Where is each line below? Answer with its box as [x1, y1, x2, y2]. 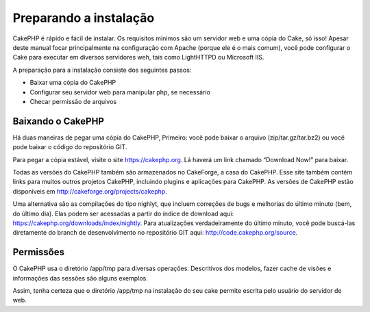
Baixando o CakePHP [12, 115, 104, 127]
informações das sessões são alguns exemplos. [12, 274, 148, 282]
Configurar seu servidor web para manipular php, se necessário [29, 88, 210, 96]
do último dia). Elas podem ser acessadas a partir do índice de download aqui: [12, 209, 234, 218]
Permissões [12, 246, 65, 258]
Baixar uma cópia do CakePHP [29, 79, 116, 87]
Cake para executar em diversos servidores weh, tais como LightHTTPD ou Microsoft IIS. [12, 53, 264, 62]
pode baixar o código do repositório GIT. [12, 143, 127, 151]
